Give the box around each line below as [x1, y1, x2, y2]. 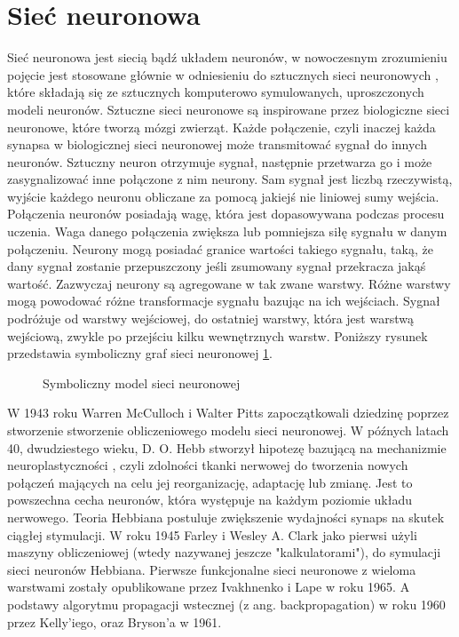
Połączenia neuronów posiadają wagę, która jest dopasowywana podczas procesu [7, 204, 445, 223]
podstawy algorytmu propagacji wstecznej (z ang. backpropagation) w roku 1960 [7, 594, 446, 613]
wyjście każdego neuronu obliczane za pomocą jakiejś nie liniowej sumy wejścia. [7, 187, 439, 205]
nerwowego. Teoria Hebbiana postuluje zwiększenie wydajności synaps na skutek [7, 507, 445, 526]
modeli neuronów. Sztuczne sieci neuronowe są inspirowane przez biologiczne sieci [7, 100, 450, 118]
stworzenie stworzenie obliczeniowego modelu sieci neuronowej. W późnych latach [7, 421, 449, 439]
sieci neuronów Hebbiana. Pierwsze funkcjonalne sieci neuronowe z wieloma [7, 560, 416, 578]
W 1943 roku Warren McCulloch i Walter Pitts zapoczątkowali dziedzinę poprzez [7, 403, 449, 422]
